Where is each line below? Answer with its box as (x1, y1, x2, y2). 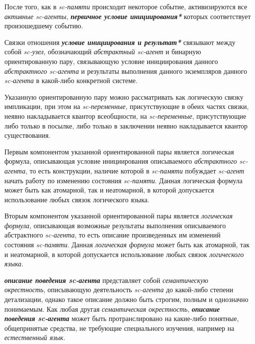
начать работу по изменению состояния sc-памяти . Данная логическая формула (4, 175, 243, 185)
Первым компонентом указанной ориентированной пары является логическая (4, 146, 234, 156)
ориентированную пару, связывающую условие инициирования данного (4, 56, 218, 66)
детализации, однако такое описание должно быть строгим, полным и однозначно (4, 294, 249, 304)
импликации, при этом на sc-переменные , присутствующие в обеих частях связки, (4, 101, 249, 111)
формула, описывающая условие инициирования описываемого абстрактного (4, 156, 237, 166)
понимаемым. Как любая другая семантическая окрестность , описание (4, 303, 220, 314)
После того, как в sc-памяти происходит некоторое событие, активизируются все (4, 1, 247, 11)
